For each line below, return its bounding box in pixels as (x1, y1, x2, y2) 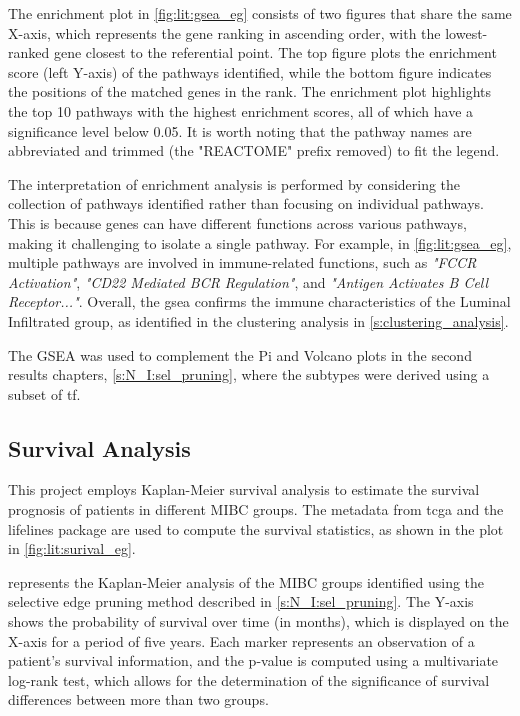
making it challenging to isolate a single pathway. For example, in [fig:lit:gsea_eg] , (8, 232, 512, 253)
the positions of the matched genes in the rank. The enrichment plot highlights (8, 81, 491, 102)
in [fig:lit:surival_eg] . (8, 538, 136, 559)
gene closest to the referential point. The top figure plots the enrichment (53, 42, 497, 63)
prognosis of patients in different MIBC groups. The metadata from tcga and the (8, 499, 504, 520)
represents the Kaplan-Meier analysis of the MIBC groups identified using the (8, 571, 485, 592)
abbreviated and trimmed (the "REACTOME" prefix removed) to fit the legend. (8, 140, 500, 161)
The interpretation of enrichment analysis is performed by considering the (8, 173, 461, 194)
